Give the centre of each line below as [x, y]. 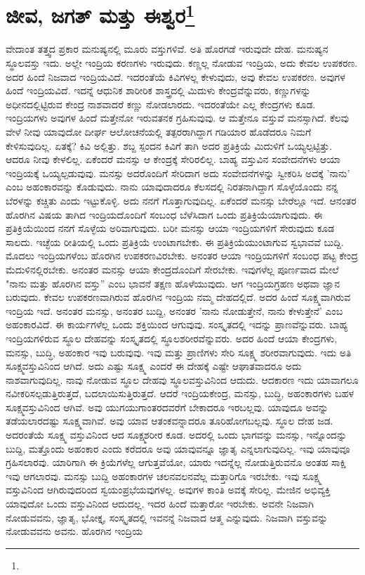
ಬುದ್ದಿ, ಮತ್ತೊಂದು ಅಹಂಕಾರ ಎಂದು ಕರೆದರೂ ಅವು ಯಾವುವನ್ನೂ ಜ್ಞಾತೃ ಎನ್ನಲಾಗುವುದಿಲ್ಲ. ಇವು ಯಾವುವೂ [178, 448]
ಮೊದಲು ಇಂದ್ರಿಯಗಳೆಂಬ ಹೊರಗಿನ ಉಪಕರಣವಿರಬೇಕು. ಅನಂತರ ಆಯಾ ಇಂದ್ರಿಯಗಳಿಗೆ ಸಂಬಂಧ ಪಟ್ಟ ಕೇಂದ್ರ [182, 256]
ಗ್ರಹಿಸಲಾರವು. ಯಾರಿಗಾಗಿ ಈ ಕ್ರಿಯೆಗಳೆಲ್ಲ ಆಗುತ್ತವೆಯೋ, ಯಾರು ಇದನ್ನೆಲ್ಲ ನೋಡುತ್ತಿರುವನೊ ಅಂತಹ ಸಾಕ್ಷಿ [176, 462]
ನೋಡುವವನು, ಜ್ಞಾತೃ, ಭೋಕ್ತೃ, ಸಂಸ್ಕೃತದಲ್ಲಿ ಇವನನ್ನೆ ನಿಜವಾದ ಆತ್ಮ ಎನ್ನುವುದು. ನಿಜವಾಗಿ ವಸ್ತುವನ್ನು [167, 517]
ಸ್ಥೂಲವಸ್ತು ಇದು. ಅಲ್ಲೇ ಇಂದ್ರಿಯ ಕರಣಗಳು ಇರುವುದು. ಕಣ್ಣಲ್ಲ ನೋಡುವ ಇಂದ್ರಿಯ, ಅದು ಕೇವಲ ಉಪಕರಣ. [182, 63]
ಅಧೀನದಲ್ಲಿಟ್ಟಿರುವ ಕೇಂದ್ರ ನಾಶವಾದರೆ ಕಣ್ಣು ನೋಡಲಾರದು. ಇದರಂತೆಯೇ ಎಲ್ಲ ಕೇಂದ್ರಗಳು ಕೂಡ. [161, 104]
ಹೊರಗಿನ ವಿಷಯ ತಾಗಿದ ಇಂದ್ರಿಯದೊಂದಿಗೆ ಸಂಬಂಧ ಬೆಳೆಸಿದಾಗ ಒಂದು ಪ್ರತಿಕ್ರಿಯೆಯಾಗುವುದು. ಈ [164, 214]
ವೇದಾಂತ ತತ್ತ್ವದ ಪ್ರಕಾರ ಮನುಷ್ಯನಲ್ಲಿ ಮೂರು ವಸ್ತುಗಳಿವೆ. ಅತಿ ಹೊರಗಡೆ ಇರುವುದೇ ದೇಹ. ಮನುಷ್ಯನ [167, 49]
